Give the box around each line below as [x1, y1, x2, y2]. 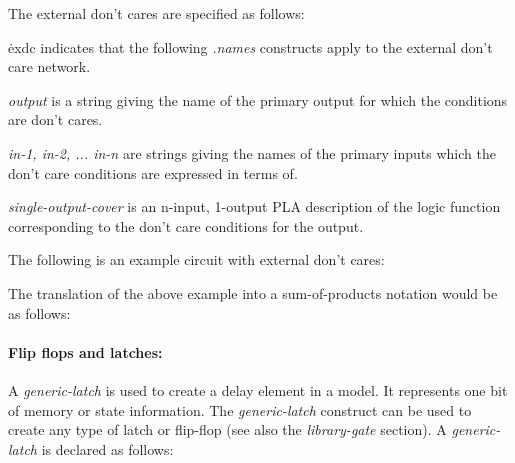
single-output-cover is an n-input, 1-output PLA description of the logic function [8, 196, 501, 217]
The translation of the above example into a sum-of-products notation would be [8, 282, 498, 303]
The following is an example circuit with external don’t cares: [8, 249, 385, 270]
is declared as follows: [41, 438, 174, 459]
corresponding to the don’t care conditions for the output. [8, 215, 364, 236]
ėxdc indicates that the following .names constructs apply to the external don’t [8, 36, 493, 57]
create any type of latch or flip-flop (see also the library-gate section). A [8, 419, 447, 440]
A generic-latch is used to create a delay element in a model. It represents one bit [8, 379, 508, 400]
